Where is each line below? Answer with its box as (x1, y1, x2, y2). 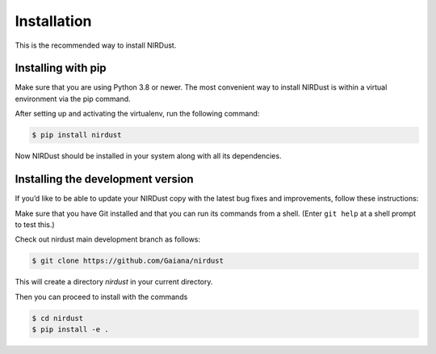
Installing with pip (15, 61, 107, 75)
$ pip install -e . (31, 325, 109, 335)
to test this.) (15, 219, 56, 230)
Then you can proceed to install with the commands (15, 292, 188, 301)
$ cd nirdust (31, 314, 84, 322)
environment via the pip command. (15, 94, 131, 103)
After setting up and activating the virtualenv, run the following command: (15, 109, 260, 119)
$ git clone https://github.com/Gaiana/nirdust (31, 256, 224, 266)
